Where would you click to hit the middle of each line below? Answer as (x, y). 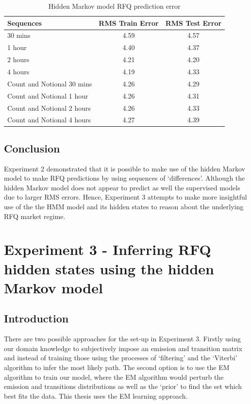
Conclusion (32, 148)
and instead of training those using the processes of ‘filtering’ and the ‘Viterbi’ (121, 358)
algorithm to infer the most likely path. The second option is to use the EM (117, 367)
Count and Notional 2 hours (49, 108)
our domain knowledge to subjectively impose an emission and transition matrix (123, 348)
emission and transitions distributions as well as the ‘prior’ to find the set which (123, 386)
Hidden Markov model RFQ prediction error (114, 6)
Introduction (36, 318)
